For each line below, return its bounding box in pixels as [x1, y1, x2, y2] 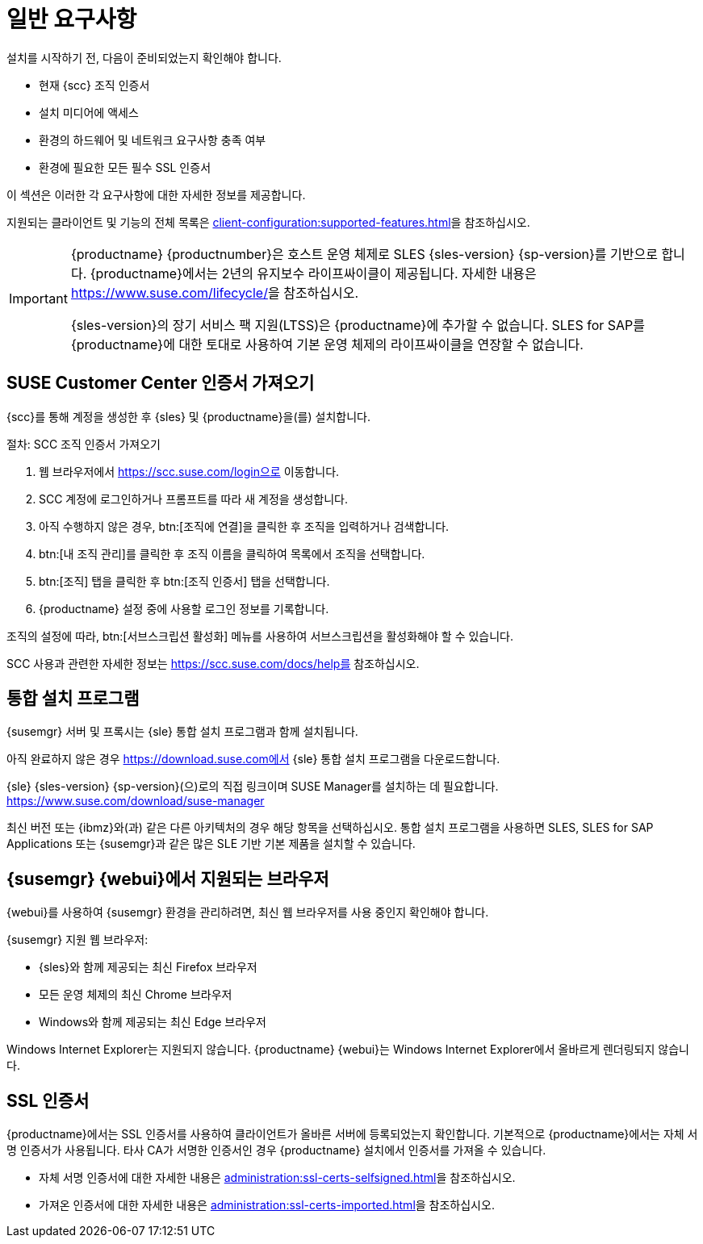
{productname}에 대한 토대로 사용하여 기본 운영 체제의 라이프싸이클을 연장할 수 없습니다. [70, 336, 584, 353]
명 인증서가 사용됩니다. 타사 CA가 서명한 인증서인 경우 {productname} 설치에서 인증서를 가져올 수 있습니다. [6, 1143, 546, 1158]
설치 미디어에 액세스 [39, 105, 139, 119]
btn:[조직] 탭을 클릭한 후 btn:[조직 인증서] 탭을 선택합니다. [39, 574, 330, 588]
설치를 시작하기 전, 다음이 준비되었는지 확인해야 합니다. [6, 50, 282, 65]
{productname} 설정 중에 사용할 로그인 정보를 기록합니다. [39, 601, 329, 616]
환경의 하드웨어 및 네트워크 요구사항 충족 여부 [39, 132, 266, 147]
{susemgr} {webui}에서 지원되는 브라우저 [6, 868, 329, 889]
